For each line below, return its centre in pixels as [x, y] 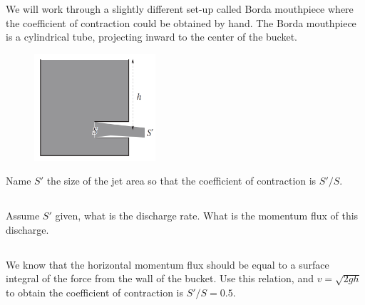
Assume [23, 216]
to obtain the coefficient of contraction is [94, 292]
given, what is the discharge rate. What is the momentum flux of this [207, 216]
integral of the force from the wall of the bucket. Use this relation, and [160, 278]
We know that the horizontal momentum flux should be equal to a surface [168, 264]
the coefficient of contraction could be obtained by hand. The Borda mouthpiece [181, 22]
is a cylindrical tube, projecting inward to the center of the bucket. [151, 37]
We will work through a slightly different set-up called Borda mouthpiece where [180, 9]
